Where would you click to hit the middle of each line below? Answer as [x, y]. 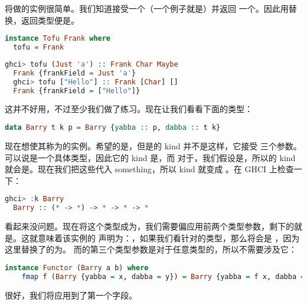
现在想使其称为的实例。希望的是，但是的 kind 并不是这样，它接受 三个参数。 [153, 145]
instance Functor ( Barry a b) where [77, 268]
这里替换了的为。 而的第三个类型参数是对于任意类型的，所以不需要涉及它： [151, 249]
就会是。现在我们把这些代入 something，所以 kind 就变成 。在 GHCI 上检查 [149, 169]
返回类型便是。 [50, 20]
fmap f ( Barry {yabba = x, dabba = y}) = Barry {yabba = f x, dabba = [163, 276]
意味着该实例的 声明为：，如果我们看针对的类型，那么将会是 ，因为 [169, 237]
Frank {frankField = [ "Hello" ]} [77, 91]
